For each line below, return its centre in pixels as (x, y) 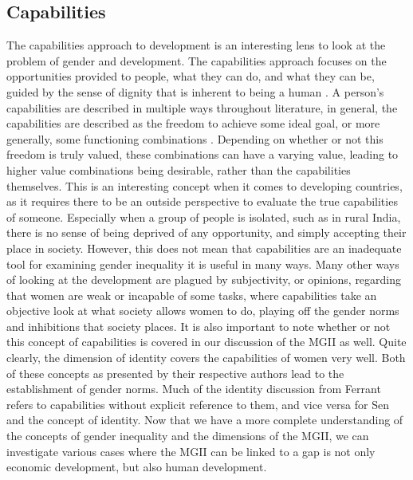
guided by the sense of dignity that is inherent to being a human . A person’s (195, 91)
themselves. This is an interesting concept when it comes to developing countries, (205, 185)
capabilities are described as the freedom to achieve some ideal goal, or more (193, 123)
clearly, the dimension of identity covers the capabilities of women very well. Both (206, 358)
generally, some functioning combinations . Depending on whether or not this (195, 138)
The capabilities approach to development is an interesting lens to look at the (196, 45)
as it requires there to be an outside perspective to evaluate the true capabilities (202, 201)
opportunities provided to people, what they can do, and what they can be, (191, 76)
